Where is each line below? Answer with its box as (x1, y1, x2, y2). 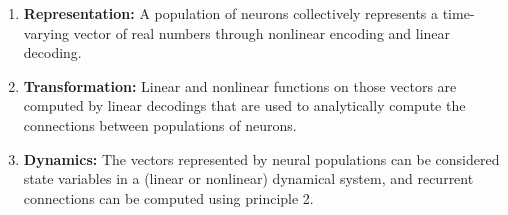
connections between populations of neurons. (23, 114, 297, 135)
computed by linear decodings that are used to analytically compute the (23, 95, 466, 116)
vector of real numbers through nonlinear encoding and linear (73, 22, 451, 43)
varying (23, 22, 69, 43)
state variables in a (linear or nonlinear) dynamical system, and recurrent (23, 168, 474, 189)
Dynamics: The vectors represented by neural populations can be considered (23, 148, 500, 169)
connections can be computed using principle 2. (23, 187, 314, 208)
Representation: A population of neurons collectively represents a (23, 3, 439, 23)
